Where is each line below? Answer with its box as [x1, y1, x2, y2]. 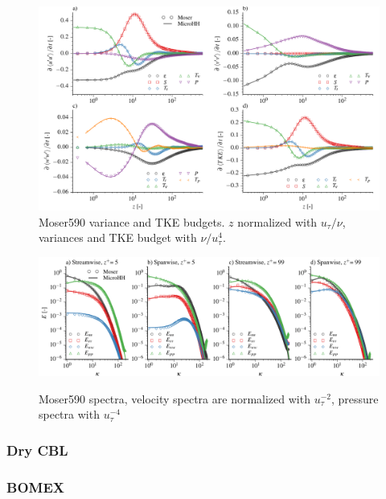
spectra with [39, 406, 100, 423]
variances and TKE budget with [39, 229, 197, 246]
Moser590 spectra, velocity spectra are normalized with [39, 390, 310, 407]
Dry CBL [6, 440, 68, 460]
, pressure [331, 390, 379, 407]
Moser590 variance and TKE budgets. [39, 213, 225, 230]
